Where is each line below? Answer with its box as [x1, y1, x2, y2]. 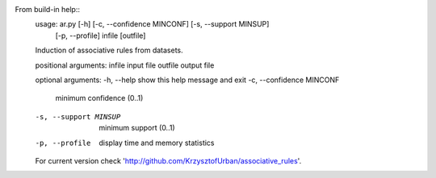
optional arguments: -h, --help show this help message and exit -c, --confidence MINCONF [35, 75, 340, 85]
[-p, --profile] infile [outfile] [55, 31, 146, 40]
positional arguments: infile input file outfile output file [35, 60, 215, 70]
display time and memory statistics [99, 138, 215, 147]
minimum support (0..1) [99, 123, 175, 133]
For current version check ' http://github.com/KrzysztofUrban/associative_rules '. [35, 155, 302, 165]
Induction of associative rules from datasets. [35, 45, 183, 56]
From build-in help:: [15, 5, 81, 14]
